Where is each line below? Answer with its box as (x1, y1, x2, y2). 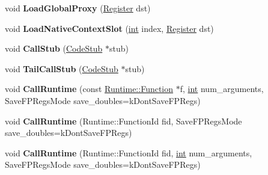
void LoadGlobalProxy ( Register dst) (5, 2, 151, 14)
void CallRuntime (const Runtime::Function (5, 82, 174, 95)
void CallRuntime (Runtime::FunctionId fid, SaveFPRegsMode (5, 114, 242, 127)
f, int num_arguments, (180, 82, 264, 95)
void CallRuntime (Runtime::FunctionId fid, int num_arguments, (5, 146, 252, 159)
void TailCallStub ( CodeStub (5, 62, 118, 75)
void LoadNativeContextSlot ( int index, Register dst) (5, 22, 214, 34)
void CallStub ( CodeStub (5, 42, 103, 55)
